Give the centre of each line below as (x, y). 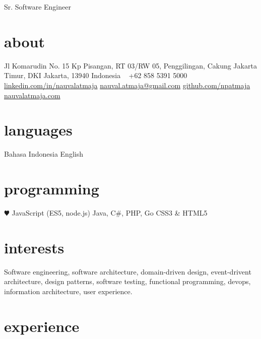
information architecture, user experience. (68, 291)
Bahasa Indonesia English (44, 154)
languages (38, 130)
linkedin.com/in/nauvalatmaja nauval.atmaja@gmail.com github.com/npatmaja (127, 85)
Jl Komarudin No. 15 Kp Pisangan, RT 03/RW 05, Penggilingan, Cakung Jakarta (130, 65)
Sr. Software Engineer (38, 7)
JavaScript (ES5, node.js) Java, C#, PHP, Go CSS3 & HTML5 (110, 212)
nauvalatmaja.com (32, 95)
